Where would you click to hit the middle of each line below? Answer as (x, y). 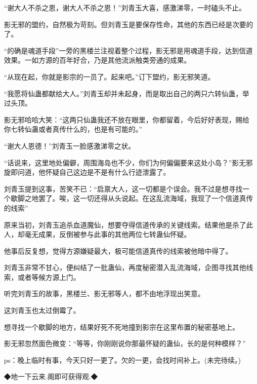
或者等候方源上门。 (49, 277)
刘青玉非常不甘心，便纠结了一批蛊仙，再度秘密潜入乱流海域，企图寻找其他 (125, 267)
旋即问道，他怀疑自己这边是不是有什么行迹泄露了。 (87, 172)
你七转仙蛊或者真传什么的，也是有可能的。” (73, 129)
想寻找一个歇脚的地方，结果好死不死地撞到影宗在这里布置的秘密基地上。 (122, 326)
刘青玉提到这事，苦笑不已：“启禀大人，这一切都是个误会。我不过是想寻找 (123, 188)
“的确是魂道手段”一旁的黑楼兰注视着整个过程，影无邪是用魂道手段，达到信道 (128, 50)
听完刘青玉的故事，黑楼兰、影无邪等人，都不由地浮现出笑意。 (104, 293)
